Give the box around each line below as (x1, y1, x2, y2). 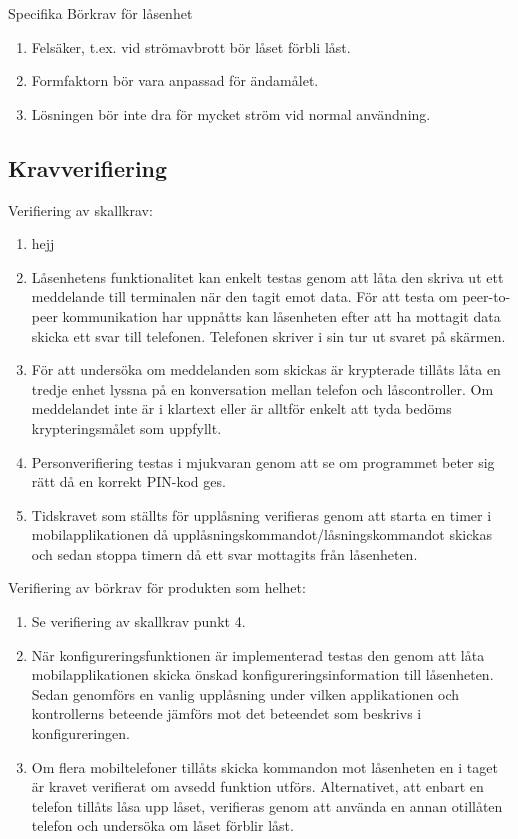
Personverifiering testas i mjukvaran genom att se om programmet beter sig (31, 451, 495, 472)
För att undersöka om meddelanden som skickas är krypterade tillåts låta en (31, 359, 501, 380)
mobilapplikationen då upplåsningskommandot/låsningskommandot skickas (31, 524, 492, 545)
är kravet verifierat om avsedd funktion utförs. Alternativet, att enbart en (31, 776, 484, 797)
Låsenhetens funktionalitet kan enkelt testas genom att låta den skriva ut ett (31, 266, 504, 287)
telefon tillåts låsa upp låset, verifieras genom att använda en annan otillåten (31, 795, 503, 816)
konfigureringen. (31, 723, 130, 744)
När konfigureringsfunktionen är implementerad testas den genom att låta (31, 644, 485, 665)
